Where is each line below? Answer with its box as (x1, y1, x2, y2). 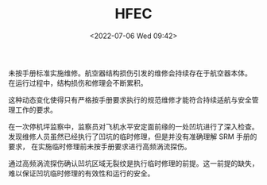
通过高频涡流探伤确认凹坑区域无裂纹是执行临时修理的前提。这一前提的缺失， (8, 158, 259, 168)
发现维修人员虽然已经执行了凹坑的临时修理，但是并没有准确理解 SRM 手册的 (8, 132, 257, 141)
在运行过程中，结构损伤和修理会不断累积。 (8, 78, 148, 87)
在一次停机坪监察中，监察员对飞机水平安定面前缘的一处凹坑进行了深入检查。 (8, 121, 259, 131)
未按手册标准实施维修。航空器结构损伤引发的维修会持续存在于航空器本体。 (8, 68, 252, 78)
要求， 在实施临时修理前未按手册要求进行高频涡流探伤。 (8, 141, 192, 151)
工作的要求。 (14, 105, 57, 114)
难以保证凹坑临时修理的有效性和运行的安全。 (8, 168, 155, 178)
